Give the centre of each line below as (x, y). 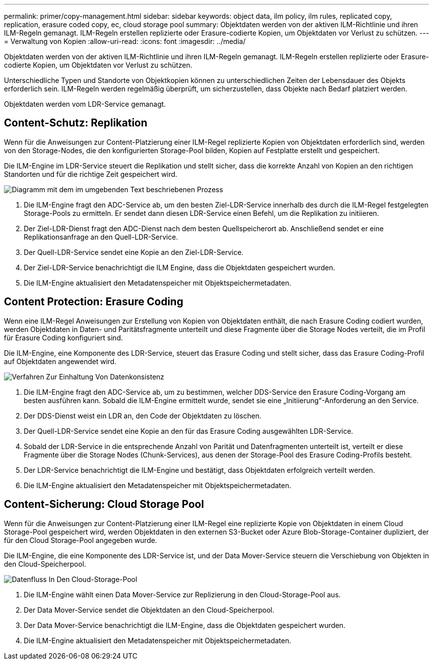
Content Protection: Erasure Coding (94, 302)
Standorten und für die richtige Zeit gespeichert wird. (91, 174)
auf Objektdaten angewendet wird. (60, 361)
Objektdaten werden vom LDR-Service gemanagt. (85, 104)
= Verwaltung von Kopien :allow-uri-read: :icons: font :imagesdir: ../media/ (125, 41)
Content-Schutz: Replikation (76, 123)
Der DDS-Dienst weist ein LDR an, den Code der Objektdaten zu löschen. (143, 415)
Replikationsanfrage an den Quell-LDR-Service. (101, 237)
